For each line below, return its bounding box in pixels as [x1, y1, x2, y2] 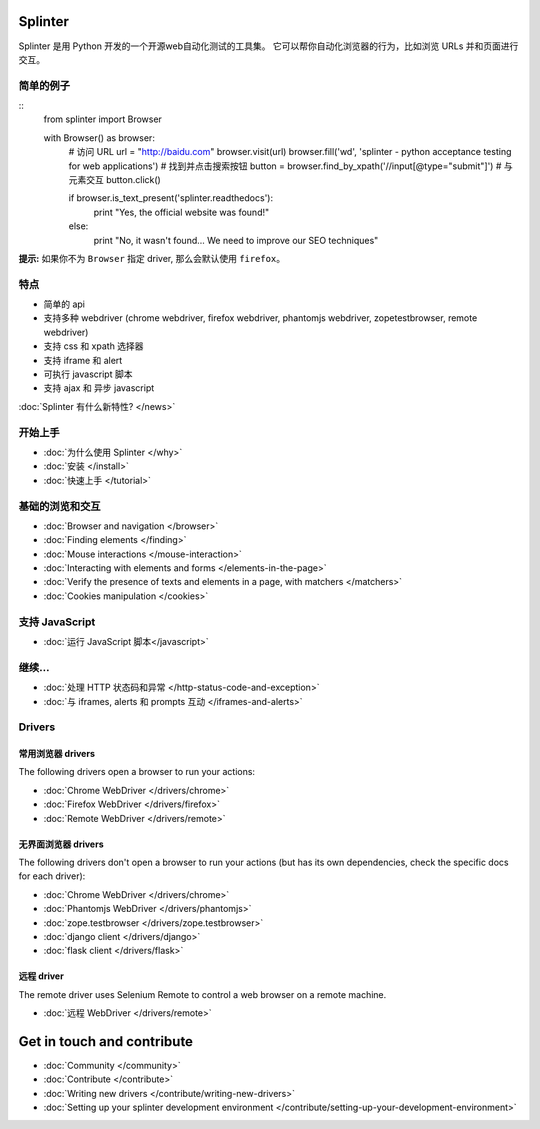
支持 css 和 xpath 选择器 [43, 340, 144, 352]
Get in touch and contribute [18, 1033, 194, 1050]
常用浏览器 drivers [18, 748, 95, 760]
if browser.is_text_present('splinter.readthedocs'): [68, 192, 274, 204]
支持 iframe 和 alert [43, 354, 123, 366]
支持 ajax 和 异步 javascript [43, 382, 155, 394]
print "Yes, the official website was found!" [93, 206, 270, 218]
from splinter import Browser [43, 113, 162, 125]
